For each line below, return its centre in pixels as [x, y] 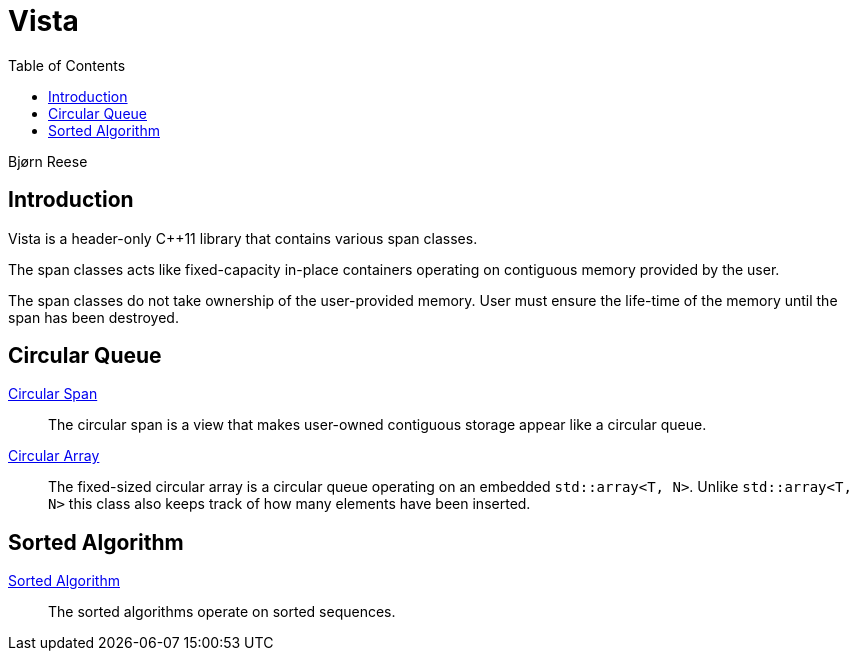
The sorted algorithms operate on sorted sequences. [222, 612]
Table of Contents [67, 65]
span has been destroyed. [93, 317]
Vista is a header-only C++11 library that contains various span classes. [243, 238]
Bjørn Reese [48, 161]
